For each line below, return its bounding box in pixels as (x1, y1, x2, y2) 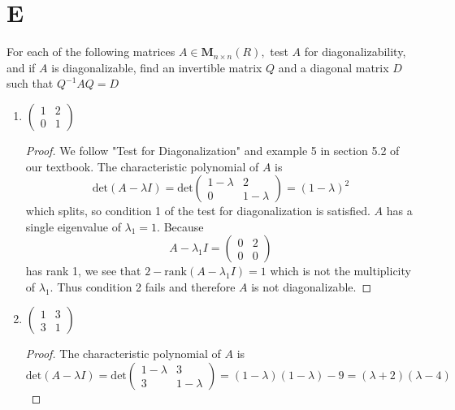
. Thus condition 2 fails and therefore (50, 278, 236, 295)
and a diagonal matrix (278, 58, 389, 76)
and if (6, 58, 36, 76)
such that (6, 75, 54, 92)
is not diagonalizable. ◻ (251, 278, 372, 295)
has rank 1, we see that (25, 262, 141, 279)
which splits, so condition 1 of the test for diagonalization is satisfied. (25, 202, 370, 219)
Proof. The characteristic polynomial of (25, 345, 221, 362)
